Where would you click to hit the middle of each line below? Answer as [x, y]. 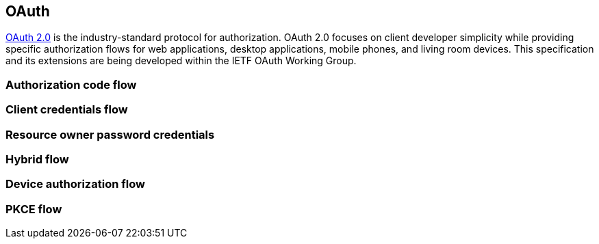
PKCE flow [34, 209]
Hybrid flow [37, 159]
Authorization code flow [71, 84]
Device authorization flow [75, 184]
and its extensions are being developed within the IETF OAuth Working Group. [181, 61]
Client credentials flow [67, 110]
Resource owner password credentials [110, 134]
